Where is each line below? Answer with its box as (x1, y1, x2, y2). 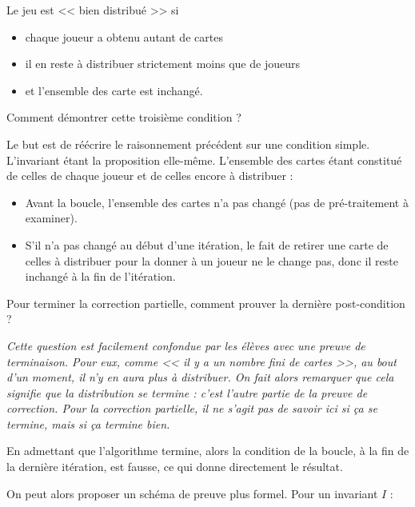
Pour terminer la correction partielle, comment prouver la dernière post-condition (6, 294, 405, 311)
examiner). (25, 210, 78, 226)
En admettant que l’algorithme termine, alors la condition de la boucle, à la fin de (6, 442, 409, 459)
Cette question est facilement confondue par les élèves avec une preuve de (6, 337, 365, 353)
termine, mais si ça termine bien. (6, 415, 170, 432)
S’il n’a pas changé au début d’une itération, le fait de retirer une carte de (25, 236, 389, 253)
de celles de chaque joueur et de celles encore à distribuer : (6, 167, 293, 184)
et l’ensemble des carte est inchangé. (25, 82, 203, 98)
